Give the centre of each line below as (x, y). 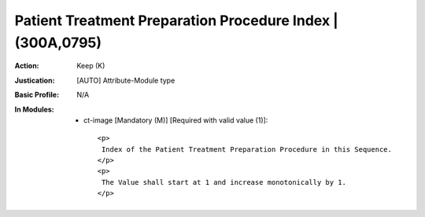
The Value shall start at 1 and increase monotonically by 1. (224, 182)
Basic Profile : (37, 95)
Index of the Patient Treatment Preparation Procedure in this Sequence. (247, 149)
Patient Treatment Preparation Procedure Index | (176, 20)
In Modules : (34, 109)
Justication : (35, 80)
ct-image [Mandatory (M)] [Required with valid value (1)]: (176, 120)
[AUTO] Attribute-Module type (126, 80)
